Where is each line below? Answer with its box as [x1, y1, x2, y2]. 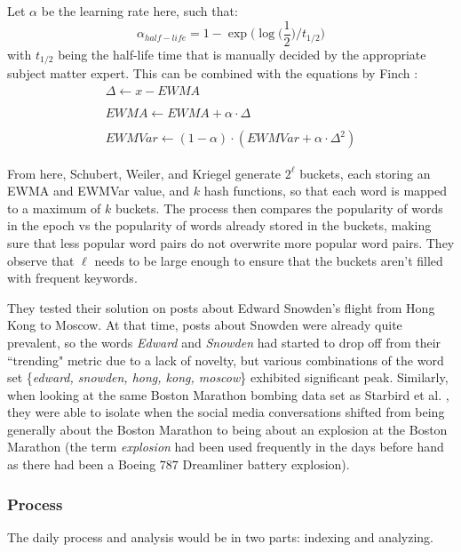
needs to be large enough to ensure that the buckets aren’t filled [94, 251, 443, 269]
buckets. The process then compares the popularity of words [115, 198, 443, 217]
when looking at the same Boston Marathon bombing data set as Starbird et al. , [7, 385, 449, 404]
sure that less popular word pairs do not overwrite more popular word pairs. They [7, 233, 455, 252]
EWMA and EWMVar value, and [7, 181, 190, 200]
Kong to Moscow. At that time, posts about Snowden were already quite [7, 316, 402, 334]
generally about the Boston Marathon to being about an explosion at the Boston [7, 420, 448, 438]
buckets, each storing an [299, 164, 431, 182]
